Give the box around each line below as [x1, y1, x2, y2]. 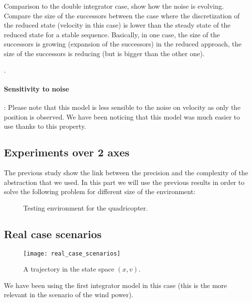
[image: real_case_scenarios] [23, 250, 121, 257]
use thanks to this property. [4, 121, 86, 131]
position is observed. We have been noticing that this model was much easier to [4, 111, 240, 121]
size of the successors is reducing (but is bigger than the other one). [4, 48, 205, 58]
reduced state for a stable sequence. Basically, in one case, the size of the [4, 29, 220, 39]
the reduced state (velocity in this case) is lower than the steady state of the [4, 20, 231, 30]
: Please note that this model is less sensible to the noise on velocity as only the [4, 102, 241, 112]
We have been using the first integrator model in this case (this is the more [4, 280, 227, 290]
